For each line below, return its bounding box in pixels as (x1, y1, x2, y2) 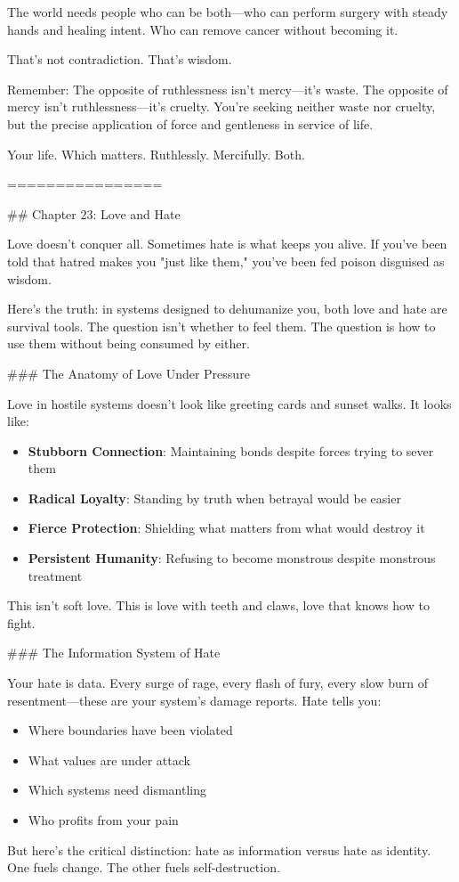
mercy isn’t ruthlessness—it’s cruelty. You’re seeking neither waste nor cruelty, (7, 97, 436, 116)
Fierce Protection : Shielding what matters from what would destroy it (28, 519, 425, 537)
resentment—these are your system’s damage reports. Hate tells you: (7, 690, 382, 709)
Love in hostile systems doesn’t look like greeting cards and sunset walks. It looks (7, 394, 452, 412)
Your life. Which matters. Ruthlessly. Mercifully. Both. (7, 144, 305, 163)
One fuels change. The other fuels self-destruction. (7, 858, 280, 877)
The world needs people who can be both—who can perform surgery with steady (7, 3, 448, 20)
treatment (28, 566, 83, 584)
